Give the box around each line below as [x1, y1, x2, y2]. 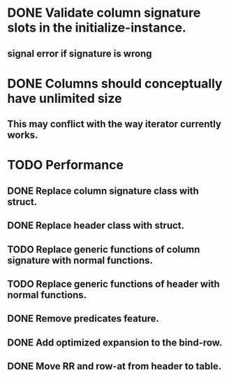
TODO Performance [7, 157, 124, 173]
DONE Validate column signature [7, 5, 201, 21]
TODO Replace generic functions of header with [7, 278, 220, 290]
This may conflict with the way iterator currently [7, 118, 222, 130]
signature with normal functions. [7, 254, 154, 266]
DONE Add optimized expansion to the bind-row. [7, 336, 223, 348]
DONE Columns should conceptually [7, 76, 223, 92]
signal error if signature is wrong [7, 48, 152, 59]
